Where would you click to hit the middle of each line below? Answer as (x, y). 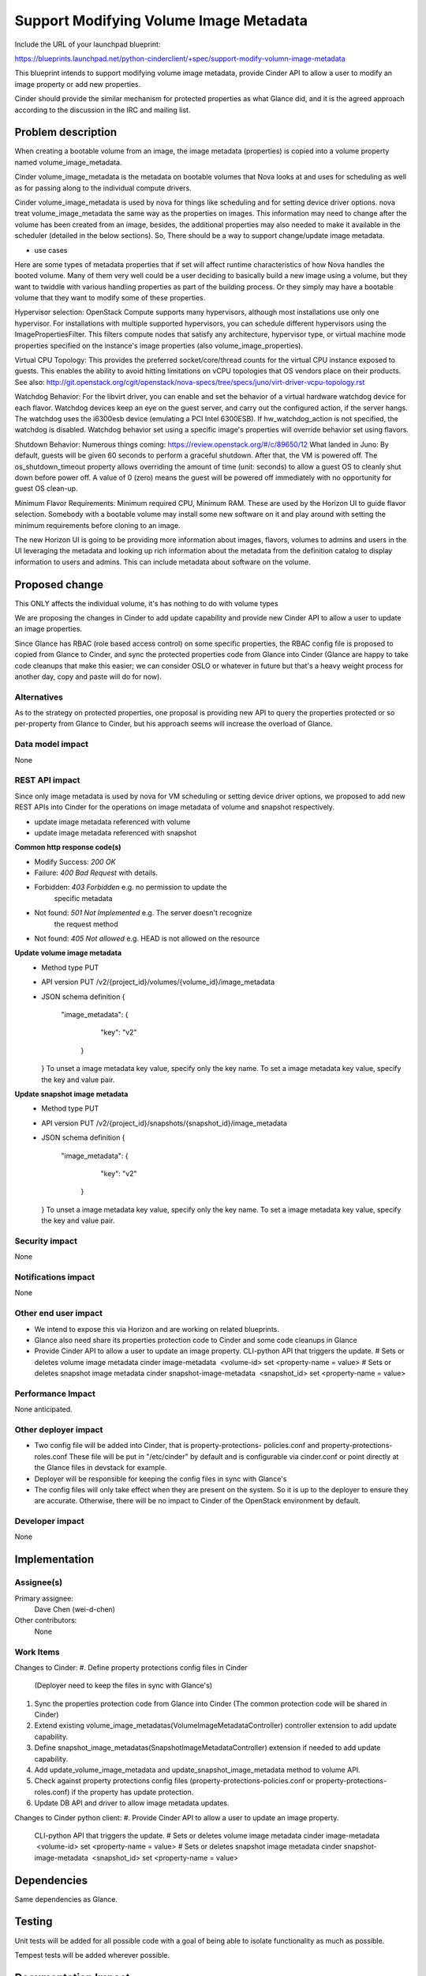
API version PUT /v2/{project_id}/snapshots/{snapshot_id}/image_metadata (164, 1123)
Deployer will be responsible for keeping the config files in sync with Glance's (161, 1479)
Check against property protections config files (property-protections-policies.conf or (174, 1781)
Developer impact (49, 1522)
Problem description (66, 132)
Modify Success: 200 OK (75, 862)
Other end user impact (58, 1314)
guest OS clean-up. (46, 488)
